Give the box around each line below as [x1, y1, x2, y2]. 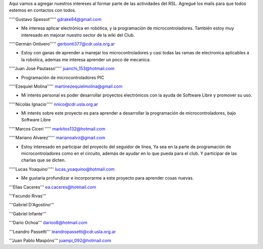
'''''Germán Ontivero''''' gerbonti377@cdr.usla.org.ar [9, 41, 115, 47]
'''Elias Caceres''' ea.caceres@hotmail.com [9, 184, 96, 190]
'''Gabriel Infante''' [9, 211, 46, 216]
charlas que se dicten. [21, 157, 66, 163]
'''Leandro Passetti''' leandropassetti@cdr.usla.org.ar [9, 229, 116, 234]
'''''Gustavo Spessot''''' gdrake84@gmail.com [9, 16, 102, 22]
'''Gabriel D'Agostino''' [9, 202, 55, 208]
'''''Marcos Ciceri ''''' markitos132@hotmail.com [9, 126, 106, 132]
